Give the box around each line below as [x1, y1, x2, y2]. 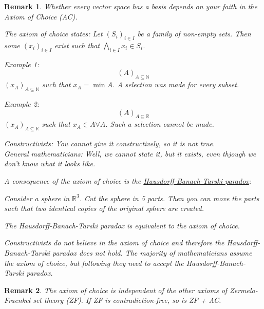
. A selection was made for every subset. [112, 79, 239, 90]
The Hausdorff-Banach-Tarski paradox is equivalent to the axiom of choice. [4, 220, 240, 230]
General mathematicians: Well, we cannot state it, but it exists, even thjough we [4, 148, 256, 159]
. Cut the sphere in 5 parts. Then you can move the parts [79, 192, 259, 203]
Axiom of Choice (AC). [4, 11, 78, 22]
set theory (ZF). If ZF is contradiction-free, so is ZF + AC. [33, 295, 221, 305]
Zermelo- [230, 284, 258, 295]
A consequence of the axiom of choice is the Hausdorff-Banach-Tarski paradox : [4, 175, 252, 186]
